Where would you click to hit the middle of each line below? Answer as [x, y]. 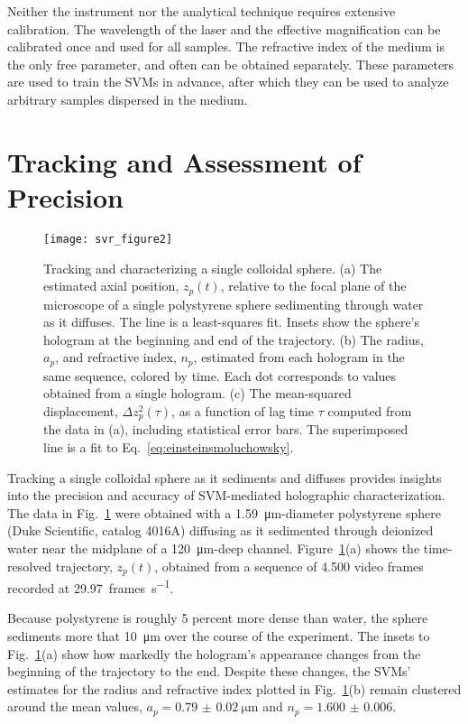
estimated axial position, [111, 286]
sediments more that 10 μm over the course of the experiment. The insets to [219, 635]
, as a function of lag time [243, 411]
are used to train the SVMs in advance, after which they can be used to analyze [228, 82]
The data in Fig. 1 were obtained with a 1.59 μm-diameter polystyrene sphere [224, 512]
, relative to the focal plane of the [313, 286]
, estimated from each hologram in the [299, 357]
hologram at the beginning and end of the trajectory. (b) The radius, [234, 339]
